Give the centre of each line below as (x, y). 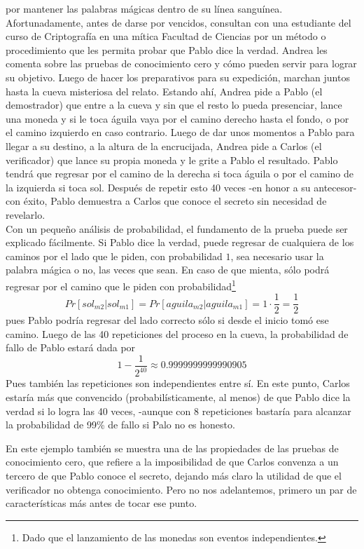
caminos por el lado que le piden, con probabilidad (114, 256)
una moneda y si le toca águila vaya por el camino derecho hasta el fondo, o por (177, 118)
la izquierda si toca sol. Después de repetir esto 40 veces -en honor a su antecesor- (181, 187)
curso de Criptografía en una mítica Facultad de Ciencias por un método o (166, 36)
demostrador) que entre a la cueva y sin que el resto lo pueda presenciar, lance (174, 105)
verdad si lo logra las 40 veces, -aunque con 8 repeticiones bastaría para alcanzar (178, 411)
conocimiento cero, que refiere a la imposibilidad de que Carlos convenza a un (172, 462)
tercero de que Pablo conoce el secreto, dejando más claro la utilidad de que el (174, 475)
